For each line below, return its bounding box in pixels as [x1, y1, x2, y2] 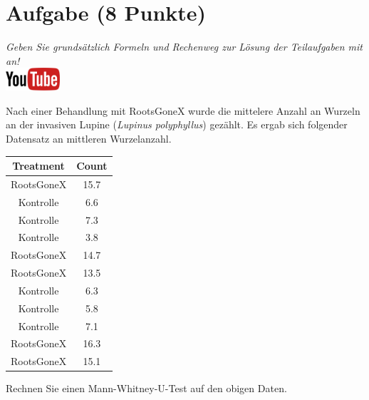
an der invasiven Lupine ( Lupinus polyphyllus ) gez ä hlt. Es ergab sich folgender [6, 117, 348, 132]
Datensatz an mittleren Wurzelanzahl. [6, 130, 172, 145]
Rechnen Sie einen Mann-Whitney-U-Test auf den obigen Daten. [6, 381, 287, 396]
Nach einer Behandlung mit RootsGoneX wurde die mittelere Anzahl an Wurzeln [6, 103, 360, 118]
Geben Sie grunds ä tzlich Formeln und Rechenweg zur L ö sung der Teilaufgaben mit [6, 39, 363, 54]
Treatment [12, 158, 65, 173]
